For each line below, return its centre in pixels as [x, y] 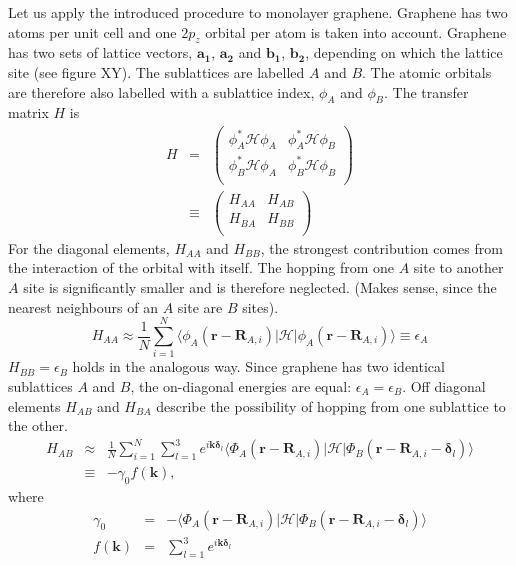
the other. [38, 425]
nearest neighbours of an [83, 306]
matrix [28, 112]
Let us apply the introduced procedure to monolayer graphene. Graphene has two [258, 12]
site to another [458, 267]
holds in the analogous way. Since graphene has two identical [258, 366]
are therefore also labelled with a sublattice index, [161, 91]
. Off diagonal [444, 385]
